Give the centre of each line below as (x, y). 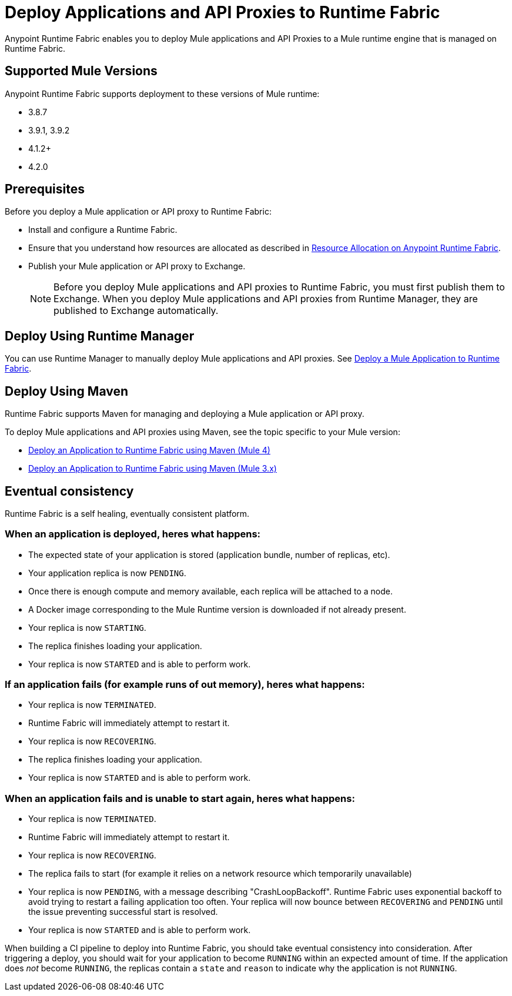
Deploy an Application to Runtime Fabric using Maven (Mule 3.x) (153, 469)
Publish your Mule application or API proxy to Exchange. (137, 266)
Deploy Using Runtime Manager (100, 336)
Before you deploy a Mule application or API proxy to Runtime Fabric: (138, 212)
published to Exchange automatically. (136, 311)
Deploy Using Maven (67, 391)
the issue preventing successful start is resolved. (123, 912)
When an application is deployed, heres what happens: (133, 534)
